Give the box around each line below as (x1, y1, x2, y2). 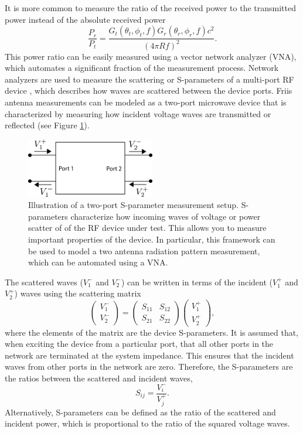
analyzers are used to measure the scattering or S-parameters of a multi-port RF (5, 73, 294, 85)
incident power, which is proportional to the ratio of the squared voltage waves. (5, 417, 290, 429)
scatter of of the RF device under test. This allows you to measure (28, 221, 267, 234)
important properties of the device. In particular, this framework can (28, 233, 275, 246)
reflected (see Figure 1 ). (5, 119, 90, 131)
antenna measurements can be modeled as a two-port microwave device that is (5, 96, 287, 108)
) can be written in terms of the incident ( (121, 275, 273, 288)
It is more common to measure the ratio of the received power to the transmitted (5, 2, 296, 13)
